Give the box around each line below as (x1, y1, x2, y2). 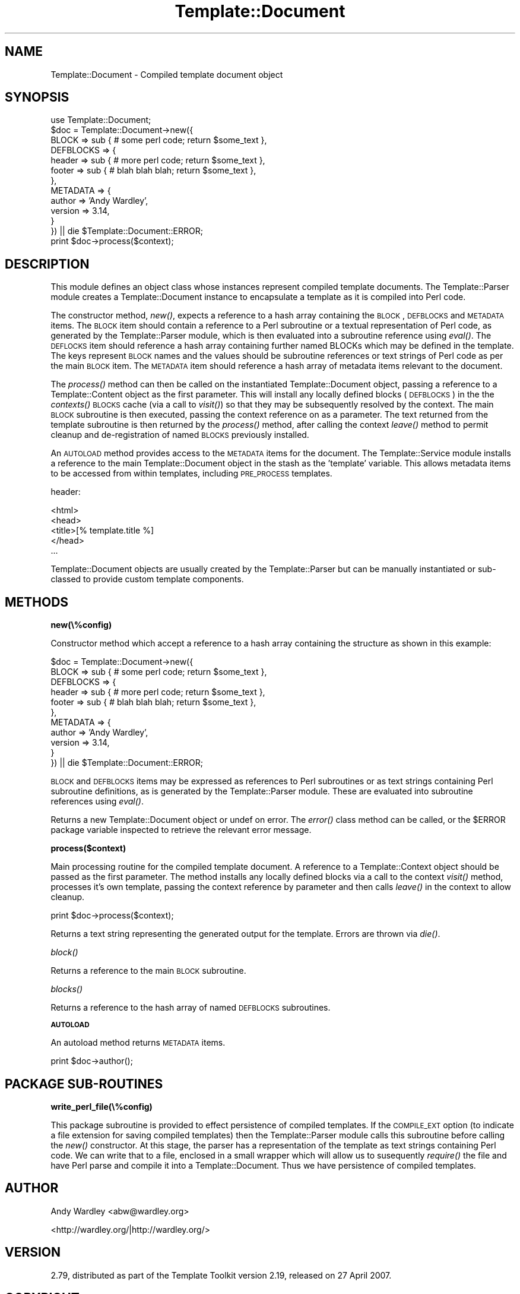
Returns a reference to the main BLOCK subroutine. (50, 965, 246, 976)
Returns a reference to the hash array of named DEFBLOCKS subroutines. (50, 1002, 331, 1013)
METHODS (5, 594, 69, 610)
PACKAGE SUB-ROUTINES (5, 1076, 163, 1091)
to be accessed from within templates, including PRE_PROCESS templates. (50, 468, 332, 479)
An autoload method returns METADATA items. (50, 1037, 226, 1048)
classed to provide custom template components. (50, 574, 244, 585)
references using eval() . (50, 796, 144, 807)
